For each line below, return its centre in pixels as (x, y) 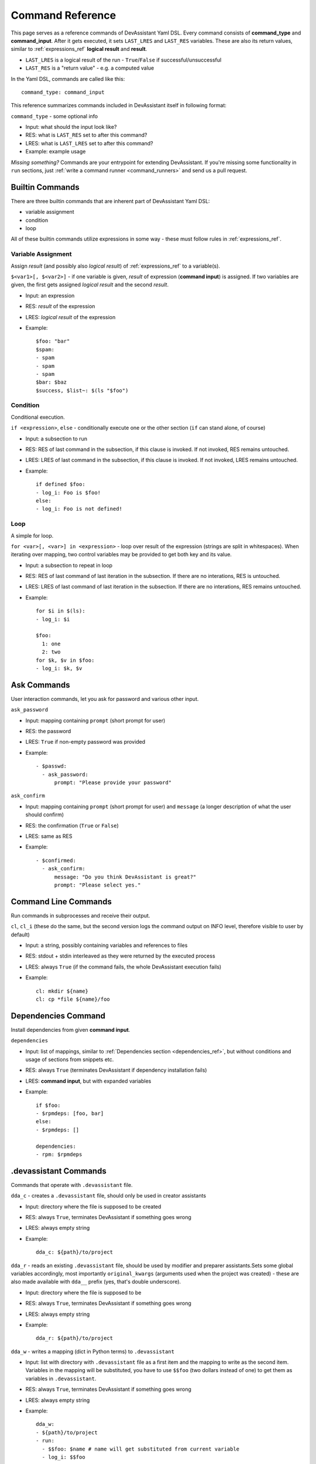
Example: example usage (56, 152)
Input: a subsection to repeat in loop (69, 565)
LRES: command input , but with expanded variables (88, 1081)
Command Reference (63, 15)
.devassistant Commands (59, 1171)
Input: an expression (50, 295)
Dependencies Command (58, 1016)
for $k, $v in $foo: (65, 660)
